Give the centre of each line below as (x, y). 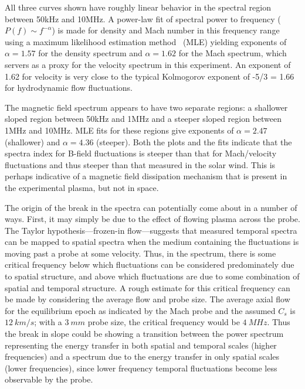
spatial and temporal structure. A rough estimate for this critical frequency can (148, 287)
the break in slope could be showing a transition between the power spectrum (144, 334)
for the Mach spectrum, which (233, 53)
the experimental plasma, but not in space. (82, 187)
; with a (48, 322)
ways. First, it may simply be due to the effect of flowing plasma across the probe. (152, 219)
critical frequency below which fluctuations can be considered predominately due (150, 265)
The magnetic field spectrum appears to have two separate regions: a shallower (146, 107)
